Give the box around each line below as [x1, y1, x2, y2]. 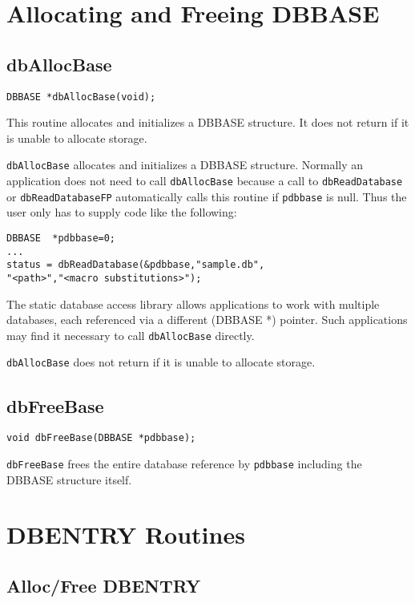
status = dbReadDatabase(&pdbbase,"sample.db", [6, 259, 265, 271]
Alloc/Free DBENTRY [6, 573, 201, 597]
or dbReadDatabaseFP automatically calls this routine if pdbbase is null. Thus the [6, 188, 407, 204]
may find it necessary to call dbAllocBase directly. [6, 326, 255, 343]
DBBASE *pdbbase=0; [6, 232, 116, 244]
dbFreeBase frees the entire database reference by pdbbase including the [6, 455, 362, 471]
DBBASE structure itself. [6, 471, 132, 488]
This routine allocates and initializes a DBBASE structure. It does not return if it [6, 114, 409, 131]
